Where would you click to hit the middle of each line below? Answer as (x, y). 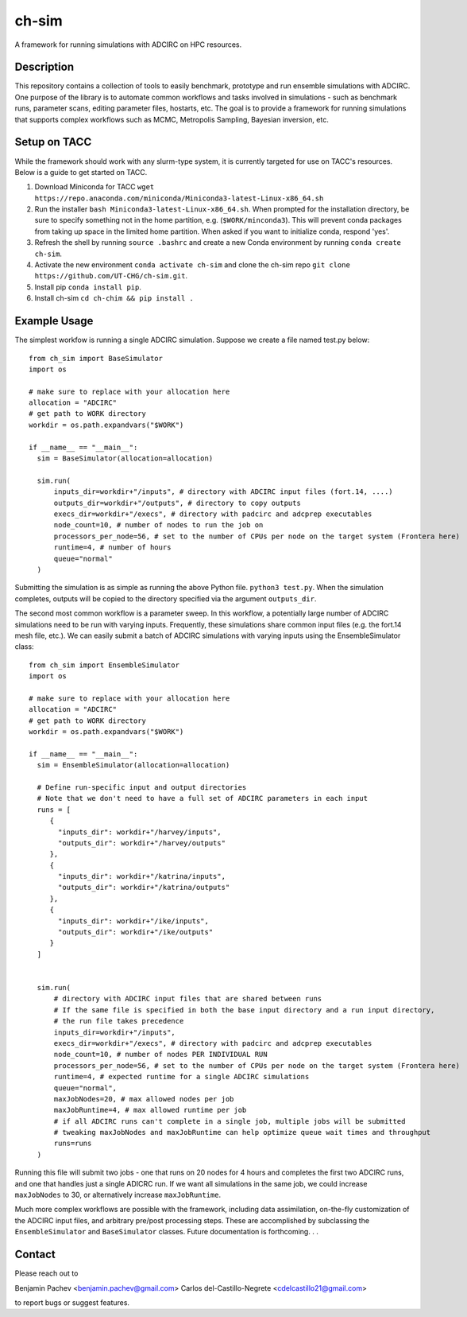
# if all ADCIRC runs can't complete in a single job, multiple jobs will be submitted (230, 1121)
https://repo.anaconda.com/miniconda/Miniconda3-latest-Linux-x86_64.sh (179, 198)
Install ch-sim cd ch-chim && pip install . (114, 298)
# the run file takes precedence (119, 1021)
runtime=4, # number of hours (112, 548)
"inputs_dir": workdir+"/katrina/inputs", (142, 876)
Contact (35, 1255)
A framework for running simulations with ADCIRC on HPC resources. (128, 45)
